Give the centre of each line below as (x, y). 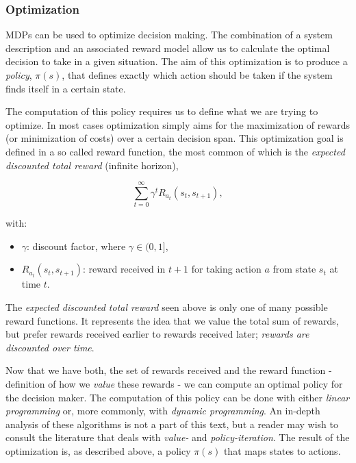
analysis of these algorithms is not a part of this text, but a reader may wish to (172, 424)
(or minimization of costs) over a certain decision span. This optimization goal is (175, 138)
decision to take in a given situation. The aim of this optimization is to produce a (177, 61)
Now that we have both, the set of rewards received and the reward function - (169, 370)
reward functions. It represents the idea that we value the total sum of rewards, (172, 320)
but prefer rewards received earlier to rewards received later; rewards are (157, 334)
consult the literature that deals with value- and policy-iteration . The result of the (178, 437)
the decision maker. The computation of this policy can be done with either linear (178, 397)
